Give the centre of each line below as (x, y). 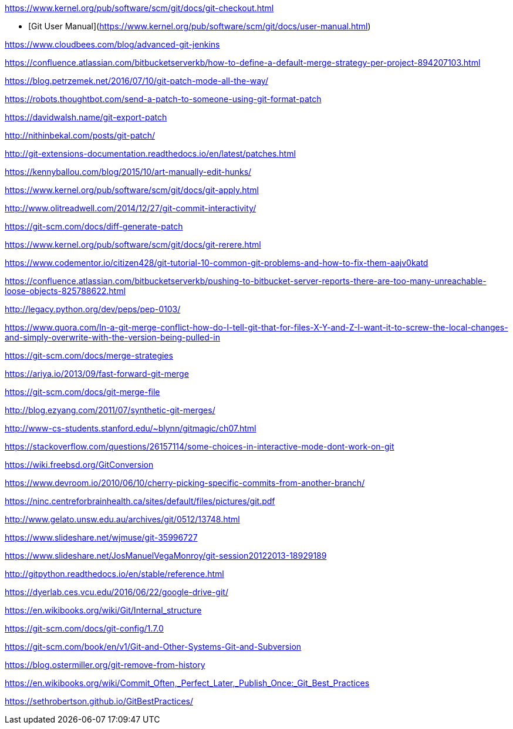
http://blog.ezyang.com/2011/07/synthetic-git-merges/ (110, 410)
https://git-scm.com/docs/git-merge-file (82, 392)
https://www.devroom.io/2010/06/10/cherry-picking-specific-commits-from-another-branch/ (185, 483)
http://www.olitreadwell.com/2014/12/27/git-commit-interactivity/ (131, 208)
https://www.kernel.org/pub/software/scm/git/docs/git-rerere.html (133, 244)
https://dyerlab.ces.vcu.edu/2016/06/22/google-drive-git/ (117, 592)
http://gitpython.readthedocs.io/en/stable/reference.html (114, 574)
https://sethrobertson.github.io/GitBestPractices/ (99, 701)
